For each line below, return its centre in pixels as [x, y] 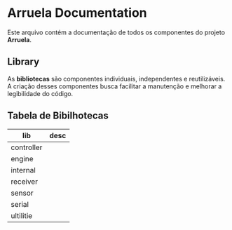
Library [23, 62]
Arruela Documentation [77, 13]
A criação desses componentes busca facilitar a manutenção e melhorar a [115, 86]
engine [22, 158]
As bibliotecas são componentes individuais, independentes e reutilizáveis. [116, 79]
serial [20, 204]
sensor [22, 193]
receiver [25, 182]
